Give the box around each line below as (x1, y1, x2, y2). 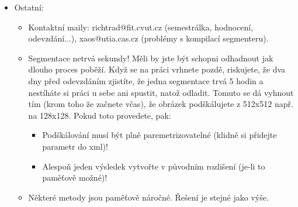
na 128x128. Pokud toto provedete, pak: (28, 109, 171, 121)
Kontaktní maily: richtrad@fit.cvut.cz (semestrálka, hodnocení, (28, 20, 254, 33)
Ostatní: (14, 1, 44, 13)
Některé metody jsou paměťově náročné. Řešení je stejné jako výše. (28, 191, 269, 203)
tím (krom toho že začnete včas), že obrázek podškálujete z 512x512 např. (28, 98, 293, 110)
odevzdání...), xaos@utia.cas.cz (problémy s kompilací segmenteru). (28, 32, 269, 44)
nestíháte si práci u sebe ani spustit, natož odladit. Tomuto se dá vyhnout (28, 86, 294, 98)
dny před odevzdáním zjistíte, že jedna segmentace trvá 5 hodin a (28, 74, 264, 87)
